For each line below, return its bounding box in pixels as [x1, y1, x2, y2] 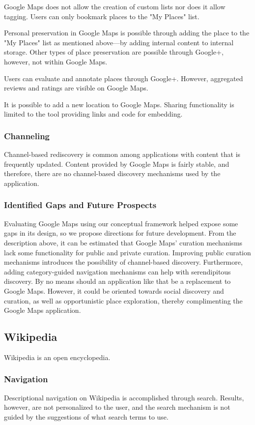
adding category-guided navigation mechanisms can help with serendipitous [4, 266, 231, 276]
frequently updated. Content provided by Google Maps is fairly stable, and [4, 158, 229, 169]
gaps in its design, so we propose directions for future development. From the [4, 228, 236, 238]
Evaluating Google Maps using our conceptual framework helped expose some [4, 218, 238, 228]
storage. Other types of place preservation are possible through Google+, [4, 47, 224, 57]
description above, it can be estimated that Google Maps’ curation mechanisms [4, 237, 243, 247]
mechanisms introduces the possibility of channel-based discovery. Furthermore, [4, 257, 243, 267]
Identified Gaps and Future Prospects [4, 199, 157, 211]
